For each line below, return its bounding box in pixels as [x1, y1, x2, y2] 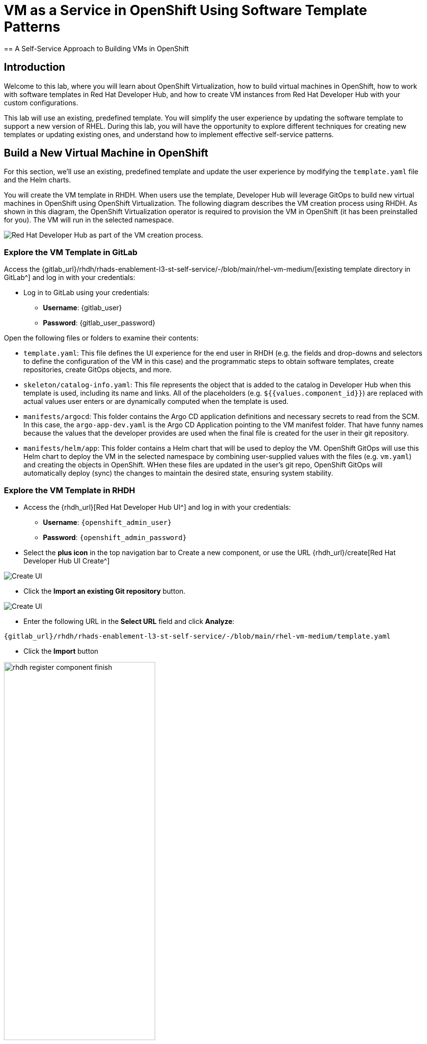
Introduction [4, 61, 65, 74]
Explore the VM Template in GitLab [4, 247, 138, 257]
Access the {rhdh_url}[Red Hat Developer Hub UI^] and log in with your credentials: [23, 502, 291, 511]
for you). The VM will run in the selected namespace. [4, 216, 174, 224]
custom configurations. [4, 98, 78, 107]
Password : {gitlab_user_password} [43, 319, 156, 327]
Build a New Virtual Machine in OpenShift [4, 147, 208, 160]
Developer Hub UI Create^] [23, 556, 110, 565]
